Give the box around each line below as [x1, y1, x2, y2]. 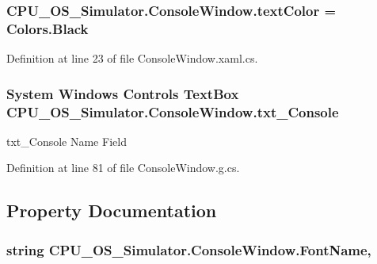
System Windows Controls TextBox [6, 83, 239, 103]
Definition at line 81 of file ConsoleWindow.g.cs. [6, 159, 240, 176]
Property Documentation [6, 198, 217, 223]
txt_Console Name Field [6, 132, 127, 149]
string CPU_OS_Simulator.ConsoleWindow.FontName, [6, 239, 371, 259]
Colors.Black [6, 18, 89, 38]
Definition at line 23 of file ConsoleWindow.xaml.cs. [6, 50, 258, 67]
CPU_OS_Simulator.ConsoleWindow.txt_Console [6, 101, 339, 121]
